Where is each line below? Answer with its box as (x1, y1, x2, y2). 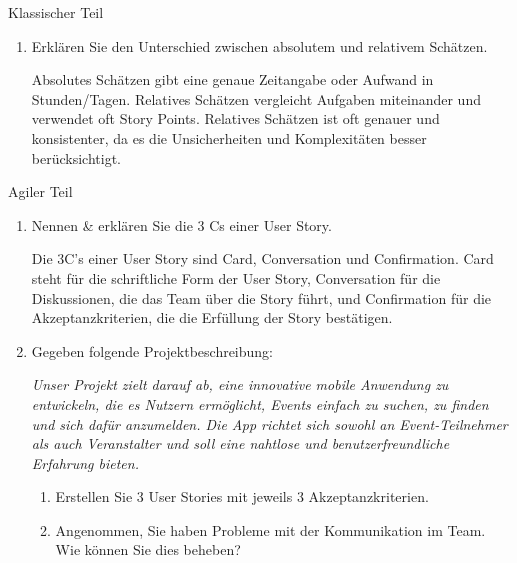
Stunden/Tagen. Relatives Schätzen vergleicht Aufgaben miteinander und (31, 88, 481, 109)
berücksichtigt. (31, 147, 121, 168)
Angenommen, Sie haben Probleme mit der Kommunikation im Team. (55, 519, 486, 540)
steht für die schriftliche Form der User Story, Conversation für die (31, 267, 441, 288)
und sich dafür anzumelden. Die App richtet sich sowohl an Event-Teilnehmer (31, 413, 508, 434)
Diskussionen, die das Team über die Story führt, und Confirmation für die (31, 287, 492, 308)
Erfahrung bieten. (31, 452, 139, 473)
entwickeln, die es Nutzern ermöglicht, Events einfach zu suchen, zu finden (31, 393, 489, 414)
